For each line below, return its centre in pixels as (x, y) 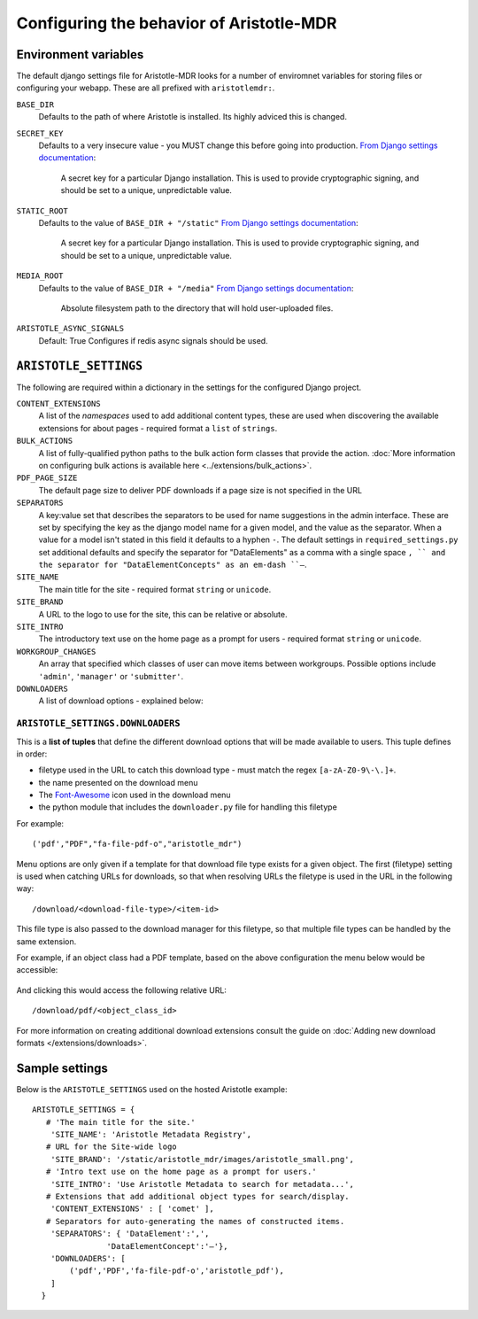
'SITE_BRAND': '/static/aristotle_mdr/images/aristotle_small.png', (202, 1159)
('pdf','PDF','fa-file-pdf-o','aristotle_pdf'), (177, 1271)
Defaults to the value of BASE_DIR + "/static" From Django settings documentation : (198, 222)
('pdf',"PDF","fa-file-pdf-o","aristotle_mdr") (137, 844)
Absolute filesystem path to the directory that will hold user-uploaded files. (197, 308)
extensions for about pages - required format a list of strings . (158, 428)
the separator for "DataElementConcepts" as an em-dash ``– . (173, 565)
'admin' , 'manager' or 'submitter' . (111, 676)
